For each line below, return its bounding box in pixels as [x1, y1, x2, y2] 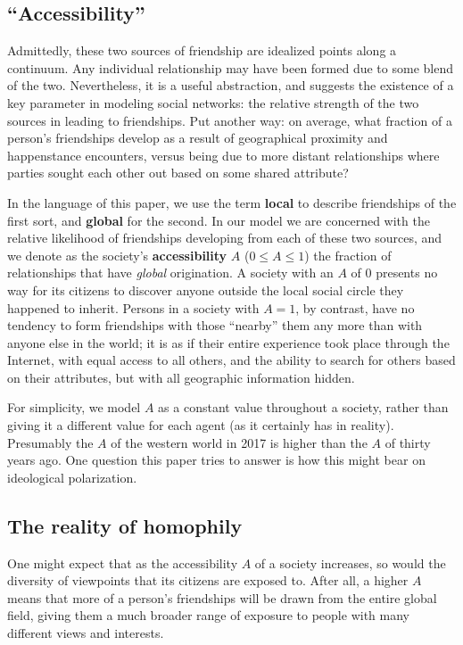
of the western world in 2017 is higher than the [111, 433, 368, 451]
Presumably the [7, 433, 94, 451]
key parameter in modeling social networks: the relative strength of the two [7, 93, 419, 112]
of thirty [384, 433, 431, 451]
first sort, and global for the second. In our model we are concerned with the [7, 211, 430, 229]
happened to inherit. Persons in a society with [7, 298, 260, 317]
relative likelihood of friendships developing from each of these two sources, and [7, 228, 442, 247]
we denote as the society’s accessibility [7, 245, 227, 264]
